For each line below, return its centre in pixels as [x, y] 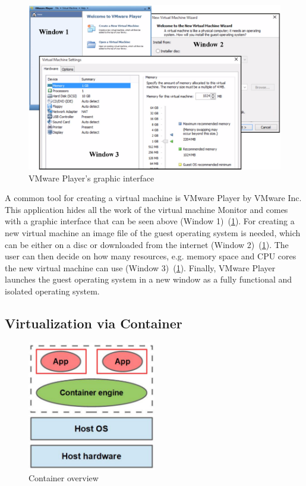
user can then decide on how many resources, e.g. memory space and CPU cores [151, 256]
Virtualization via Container [94, 323]
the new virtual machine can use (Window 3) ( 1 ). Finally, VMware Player [140, 267]
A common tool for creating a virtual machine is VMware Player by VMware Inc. [153, 198]
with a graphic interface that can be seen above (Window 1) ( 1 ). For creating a [150, 221]
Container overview [64, 478]
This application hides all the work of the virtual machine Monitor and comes [146, 209]
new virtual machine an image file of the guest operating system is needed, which [153, 232]
